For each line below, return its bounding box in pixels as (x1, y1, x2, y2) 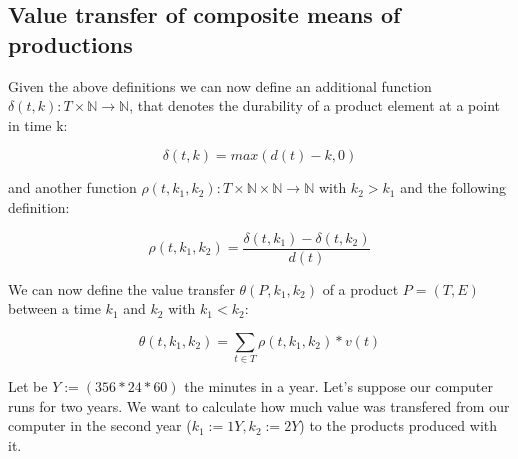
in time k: (8, 114, 68, 135)
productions (8, 28, 133, 59)
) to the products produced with (299, 415, 498, 436)
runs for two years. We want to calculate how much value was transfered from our (8, 395, 510, 416)
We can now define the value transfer (8, 278, 235, 299)
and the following (400, 177, 506, 198)
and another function (8, 177, 137, 198)
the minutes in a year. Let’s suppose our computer (184, 376, 493, 397)
